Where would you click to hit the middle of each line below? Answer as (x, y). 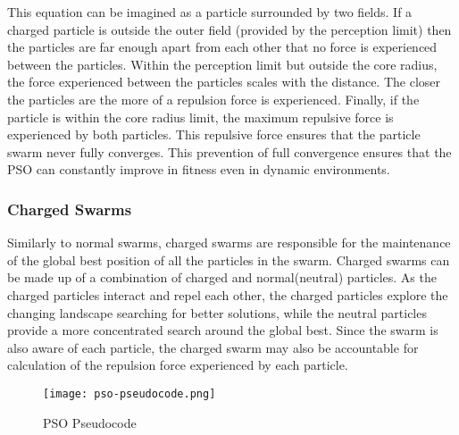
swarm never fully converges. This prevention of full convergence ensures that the (229, 151)
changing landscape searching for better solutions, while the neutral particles (217, 312)
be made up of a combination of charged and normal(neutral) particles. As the (222, 277)
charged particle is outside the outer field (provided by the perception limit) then (229, 29)
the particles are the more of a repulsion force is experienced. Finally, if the (213, 99)
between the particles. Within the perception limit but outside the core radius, (222, 64)
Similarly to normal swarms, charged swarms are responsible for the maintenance (229, 243)
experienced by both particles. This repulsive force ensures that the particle (214, 134)
